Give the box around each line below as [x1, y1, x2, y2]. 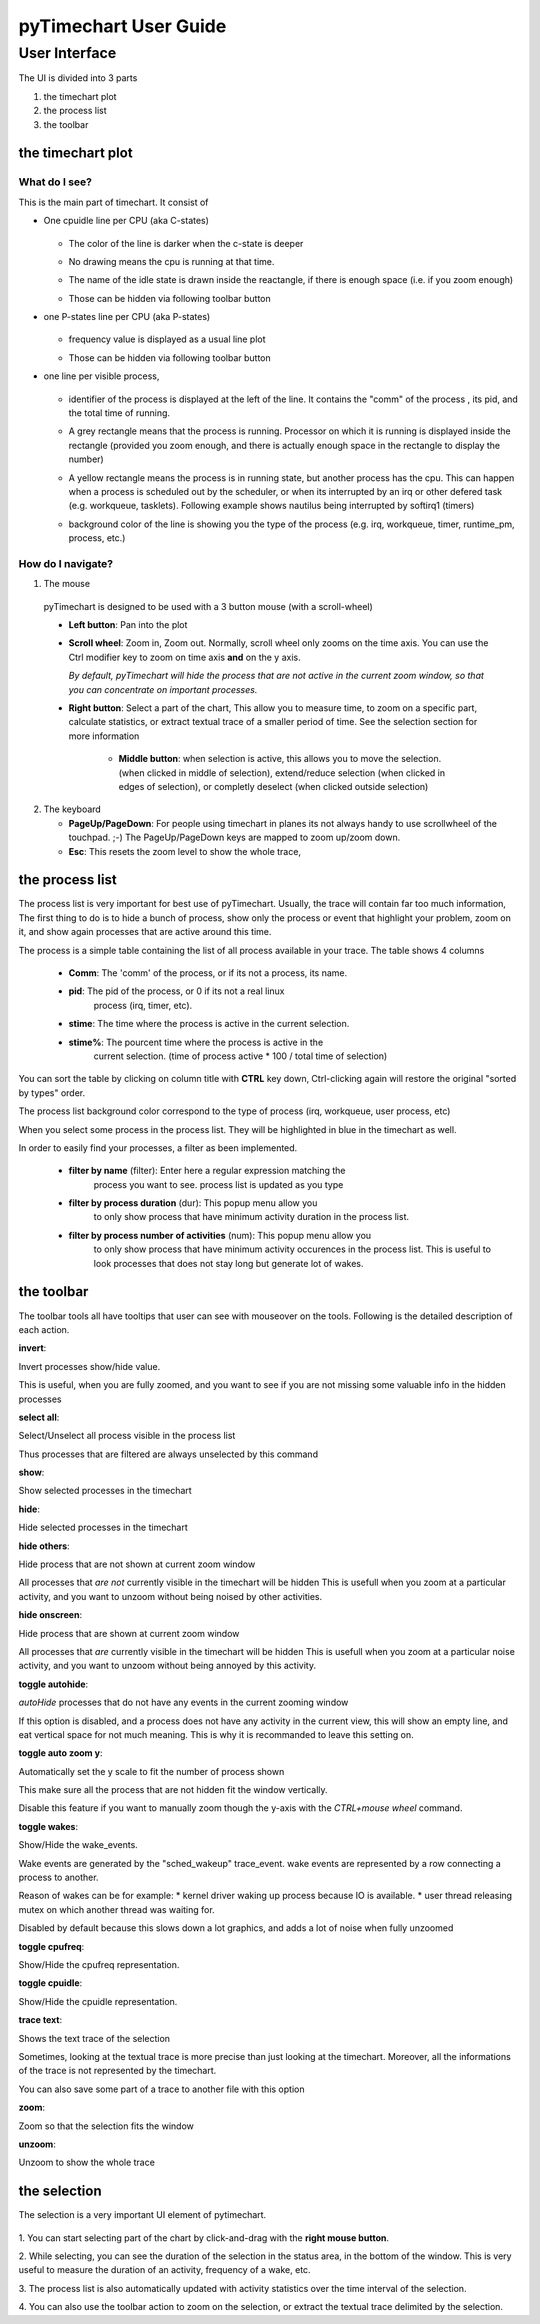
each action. [18, 1323, 70, 1335]
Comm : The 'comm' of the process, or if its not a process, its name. [68, 967, 348, 979]
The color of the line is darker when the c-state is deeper [68, 237, 304, 249]
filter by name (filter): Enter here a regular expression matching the [68, 1165, 346, 1177]
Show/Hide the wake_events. [18, 1839, 139, 1851]
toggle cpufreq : [18, 1940, 85, 1952]
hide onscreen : [18, 1609, 83, 1621]
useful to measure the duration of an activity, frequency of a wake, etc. [18, 2264, 311, 2276]
